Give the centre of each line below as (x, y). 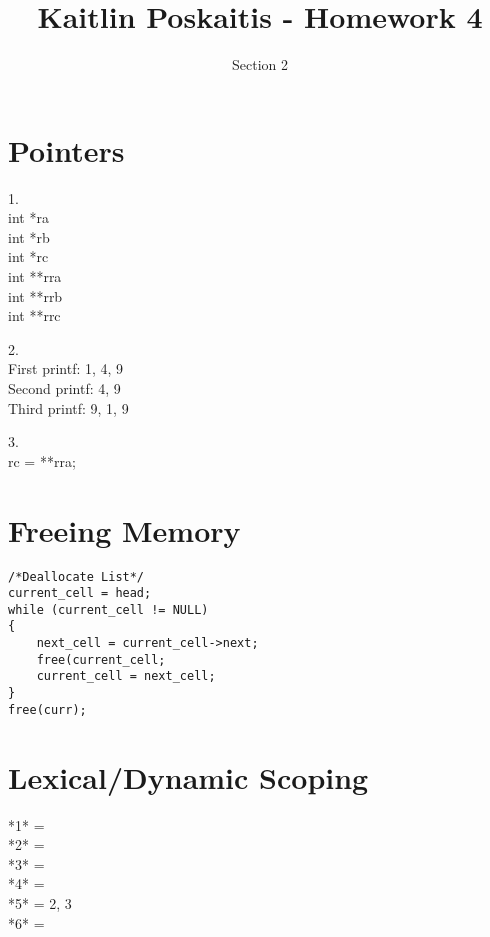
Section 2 (260, 64)
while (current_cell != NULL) (108, 609)
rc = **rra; (42, 460)
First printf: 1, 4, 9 (66, 368)
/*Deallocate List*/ (76, 576)
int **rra (35, 276)
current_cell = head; (80, 593)
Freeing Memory (124, 529)
